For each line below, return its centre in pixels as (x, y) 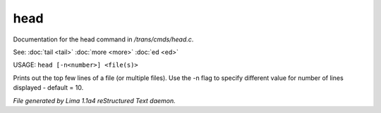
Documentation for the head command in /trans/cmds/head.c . (103, 39)
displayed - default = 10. (48, 88)
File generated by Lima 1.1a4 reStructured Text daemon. (94, 100)
